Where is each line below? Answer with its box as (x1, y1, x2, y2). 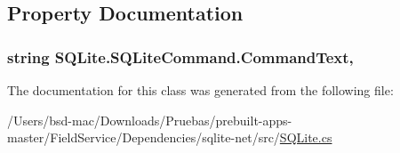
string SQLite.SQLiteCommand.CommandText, (7, 45, 354, 68)
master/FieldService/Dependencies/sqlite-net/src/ (7, 128, 280, 147)
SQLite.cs (279, 128, 332, 147)
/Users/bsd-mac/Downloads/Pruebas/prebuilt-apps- (7, 110, 292, 129)
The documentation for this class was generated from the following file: (7, 81, 394, 99)
